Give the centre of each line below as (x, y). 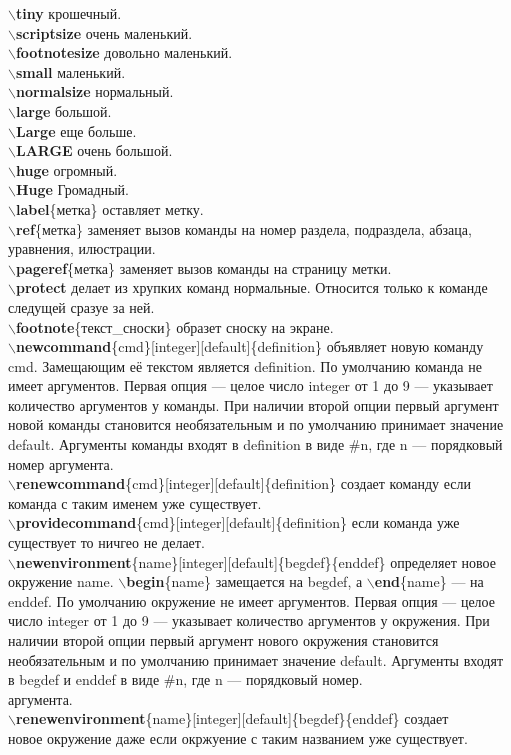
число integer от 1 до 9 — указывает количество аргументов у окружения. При (249, 620)
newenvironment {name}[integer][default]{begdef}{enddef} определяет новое (255, 561)
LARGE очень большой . (94, 150)
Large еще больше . (76, 130)
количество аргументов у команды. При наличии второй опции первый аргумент (253, 404)
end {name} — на (429, 581)
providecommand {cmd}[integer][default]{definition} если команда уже (237, 522)
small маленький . (70, 71)
